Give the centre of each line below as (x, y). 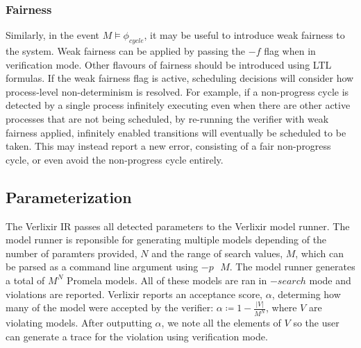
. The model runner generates (292, 267)
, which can (319, 253)
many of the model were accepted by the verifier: (110, 307)
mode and (330, 280)
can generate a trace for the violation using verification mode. (137, 336)
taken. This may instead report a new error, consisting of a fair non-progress (168, 146)
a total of (25, 280)
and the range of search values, (217, 253)
